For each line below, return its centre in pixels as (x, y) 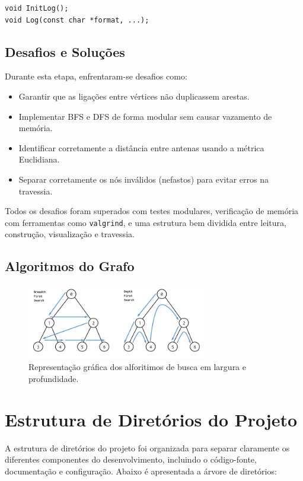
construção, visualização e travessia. (70, 234)
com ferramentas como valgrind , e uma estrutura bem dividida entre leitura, (146, 222)
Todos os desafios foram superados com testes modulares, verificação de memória (152, 211)
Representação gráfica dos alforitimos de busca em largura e (137, 367)
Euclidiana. (39, 159)
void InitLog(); (37, 8)
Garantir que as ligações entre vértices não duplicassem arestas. (134, 96)
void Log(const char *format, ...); (77, 20)
